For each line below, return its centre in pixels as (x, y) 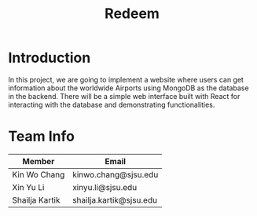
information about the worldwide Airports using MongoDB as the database (128, 88)
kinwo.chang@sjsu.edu (115, 174)
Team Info (41, 136)
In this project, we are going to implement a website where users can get (126, 79)
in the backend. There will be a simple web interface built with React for (124, 96)
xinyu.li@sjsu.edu (105, 187)
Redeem (132, 14)
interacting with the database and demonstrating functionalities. (112, 104)
